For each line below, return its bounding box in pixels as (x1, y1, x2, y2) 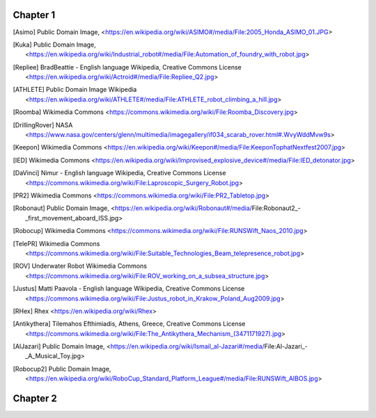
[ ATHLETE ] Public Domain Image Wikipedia (13, 86, 137, 94)
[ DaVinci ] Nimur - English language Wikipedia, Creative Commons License (13, 169, 226, 177)
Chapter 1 (13, 9, 56, 21)
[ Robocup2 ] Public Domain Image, (13, 364, 111, 373)
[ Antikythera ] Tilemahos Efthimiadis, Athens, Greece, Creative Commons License (13, 320, 246, 328)
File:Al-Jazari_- (264, 342, 308, 351)
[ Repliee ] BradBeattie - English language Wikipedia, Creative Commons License (13, 63, 242, 71)
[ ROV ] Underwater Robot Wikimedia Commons (13, 262, 148, 271)
